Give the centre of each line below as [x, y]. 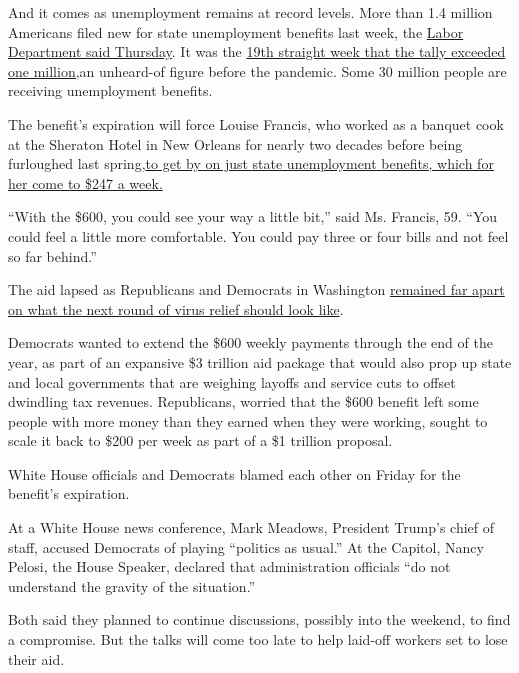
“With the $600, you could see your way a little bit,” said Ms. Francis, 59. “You [253, 216]
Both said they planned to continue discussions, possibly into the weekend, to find [259, 619]
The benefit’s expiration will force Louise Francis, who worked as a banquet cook [256, 123]
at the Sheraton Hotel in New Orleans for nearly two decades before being [235, 143]
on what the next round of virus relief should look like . [176, 308]
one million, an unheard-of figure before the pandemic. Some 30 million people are [257, 70]
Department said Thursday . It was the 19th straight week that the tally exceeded [257, 51]
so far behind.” [52, 255]
